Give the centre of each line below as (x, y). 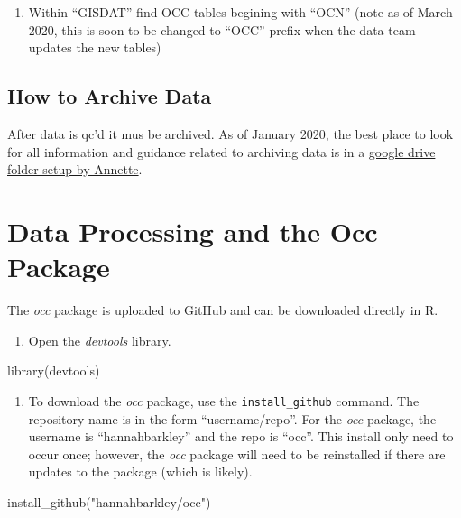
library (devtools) (54, 370)
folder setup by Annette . (75, 169)
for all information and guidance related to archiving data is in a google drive (221, 151)
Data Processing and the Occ (193, 231)
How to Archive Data (110, 96)
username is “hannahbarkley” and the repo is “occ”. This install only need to (241, 436)
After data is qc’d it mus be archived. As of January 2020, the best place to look (230, 133)
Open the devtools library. (100, 340)
